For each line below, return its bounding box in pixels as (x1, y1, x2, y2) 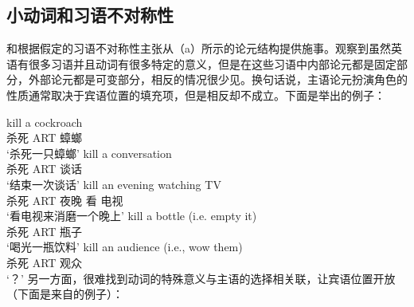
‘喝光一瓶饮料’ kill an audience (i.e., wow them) (6, 238, 243, 255)
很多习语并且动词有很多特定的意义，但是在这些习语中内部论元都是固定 (28, 55, 396, 72)
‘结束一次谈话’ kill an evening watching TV (6, 175, 221, 192)
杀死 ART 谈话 (6, 160, 83, 177)
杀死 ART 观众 (6, 254, 83, 270)
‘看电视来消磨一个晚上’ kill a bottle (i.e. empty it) (6, 207, 257, 224)
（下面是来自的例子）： (6, 285, 123, 302)
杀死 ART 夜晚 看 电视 (6, 191, 123, 208)
